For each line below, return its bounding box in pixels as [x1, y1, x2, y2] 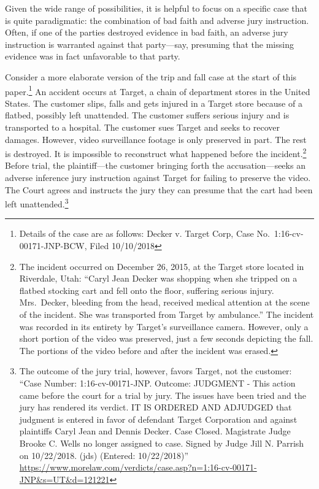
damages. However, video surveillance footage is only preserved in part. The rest [5, 133, 307, 145]
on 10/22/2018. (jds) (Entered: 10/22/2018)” [19, 449, 189, 461]
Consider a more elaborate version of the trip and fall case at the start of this [5, 70, 297, 83]
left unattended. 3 [5, 196, 69, 210]
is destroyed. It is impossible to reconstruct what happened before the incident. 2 [5, 145, 307, 160]
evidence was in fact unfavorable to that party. [5, 50, 180, 63]
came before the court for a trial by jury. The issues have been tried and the [19, 388, 306, 401]
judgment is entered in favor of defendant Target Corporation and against [19, 412, 298, 425]
